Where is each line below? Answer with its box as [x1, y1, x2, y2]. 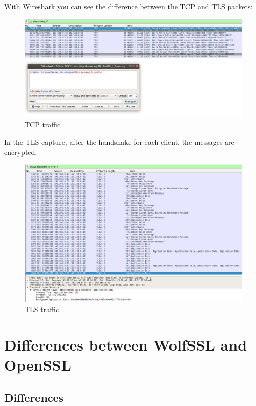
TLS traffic [25, 304, 59, 314]
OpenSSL [4, 354, 71, 375]
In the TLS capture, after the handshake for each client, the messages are [4, 136, 234, 147]
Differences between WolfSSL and [4, 334, 247, 355]
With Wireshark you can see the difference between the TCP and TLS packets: [4, 1, 253, 11]
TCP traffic [25, 119, 61, 130]
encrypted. [4, 146, 37, 157]
